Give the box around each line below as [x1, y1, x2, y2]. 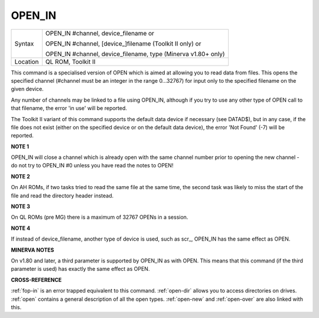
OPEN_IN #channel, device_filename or [45, 29, 155, 37]
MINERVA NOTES [11, 246, 54, 254]
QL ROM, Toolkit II [45, 57, 96, 66]
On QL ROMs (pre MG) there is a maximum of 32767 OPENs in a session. [11, 213, 188, 221]
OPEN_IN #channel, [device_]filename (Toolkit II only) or [45, 39, 201, 47]
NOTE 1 [11, 142, 30, 150]
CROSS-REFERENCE [11, 276, 62, 283]
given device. [11, 86, 44, 93]
